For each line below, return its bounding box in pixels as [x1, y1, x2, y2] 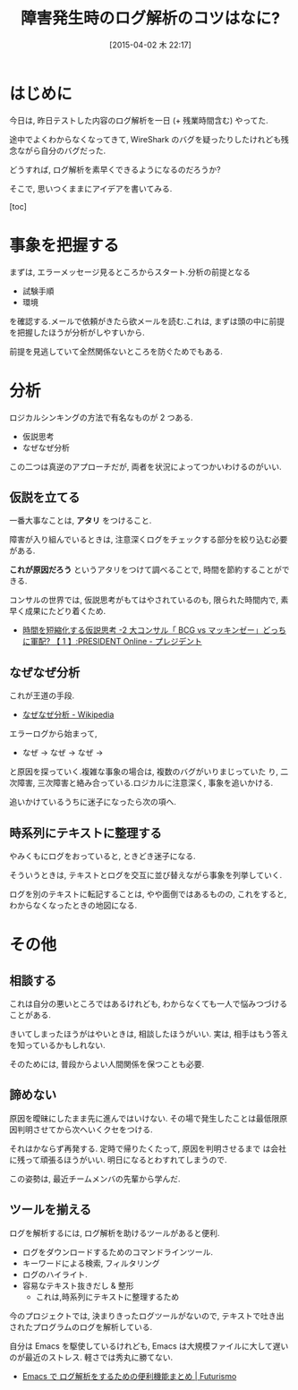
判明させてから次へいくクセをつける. [16, 1124, 154, 1135]
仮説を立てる [9, 490, 81, 505]
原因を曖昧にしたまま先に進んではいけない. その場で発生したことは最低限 [9, 1113, 280, 1123]
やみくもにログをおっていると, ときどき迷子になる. [9, 851, 196, 861]
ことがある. [9, 1010, 52, 1020]
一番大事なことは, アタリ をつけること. [9, 516, 152, 526]
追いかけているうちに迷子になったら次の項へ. [9, 797, 177, 807]
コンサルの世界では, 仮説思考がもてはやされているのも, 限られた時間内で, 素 [9, 594, 289, 605]
